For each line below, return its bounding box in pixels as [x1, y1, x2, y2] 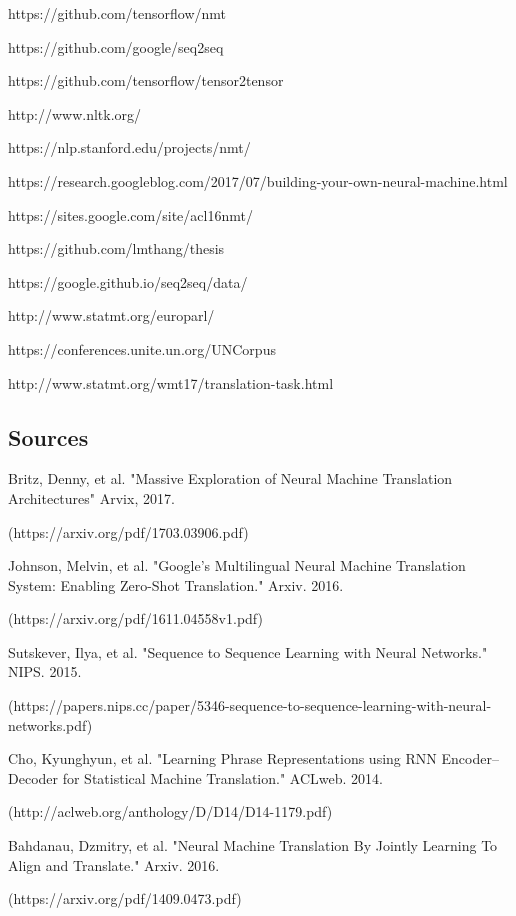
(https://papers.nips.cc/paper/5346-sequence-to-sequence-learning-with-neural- [8, 695, 492, 716]
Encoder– [441, 748, 499, 769]
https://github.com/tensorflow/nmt [8, 3, 226, 23]
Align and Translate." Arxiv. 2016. [8, 854, 220, 875]
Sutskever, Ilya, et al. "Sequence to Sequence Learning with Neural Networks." [8, 641, 488, 662]
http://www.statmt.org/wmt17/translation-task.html [8, 372, 334, 393]
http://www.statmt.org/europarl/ [8, 305, 215, 326]
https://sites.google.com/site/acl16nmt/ [8, 204, 253, 225]
